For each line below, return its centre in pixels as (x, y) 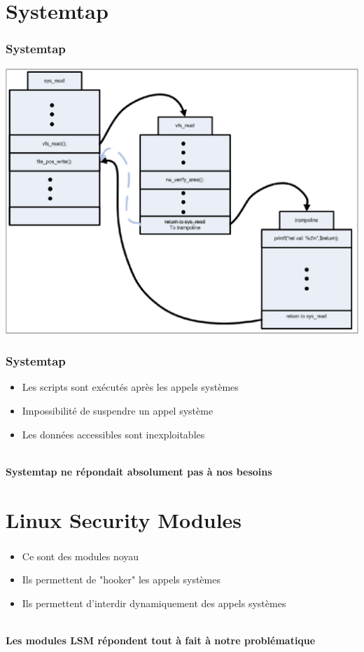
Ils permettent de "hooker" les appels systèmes (121, 580)
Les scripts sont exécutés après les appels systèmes (130, 387)
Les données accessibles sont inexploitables (113, 434)
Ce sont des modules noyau (80, 556)
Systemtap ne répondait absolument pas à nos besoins (139, 471)
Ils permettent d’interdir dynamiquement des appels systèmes (154, 603)
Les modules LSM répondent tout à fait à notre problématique (161, 640)
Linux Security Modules (124, 519)
